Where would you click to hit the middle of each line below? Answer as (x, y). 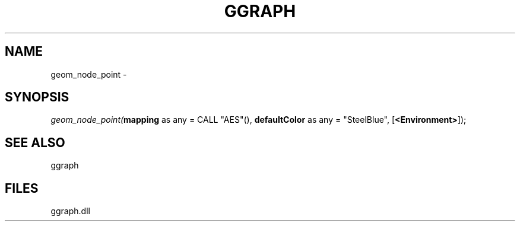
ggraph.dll (70, 211)
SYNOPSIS (37, 97)
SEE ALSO (35, 142)
